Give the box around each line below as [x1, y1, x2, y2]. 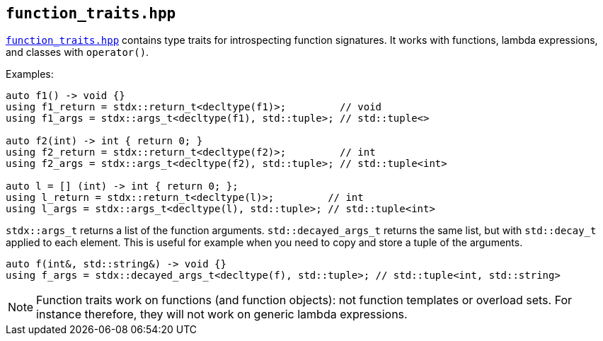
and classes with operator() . [6, 46, 149, 59]
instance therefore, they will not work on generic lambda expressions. [36, 307, 408, 322]
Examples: [6, 68, 54, 81]
